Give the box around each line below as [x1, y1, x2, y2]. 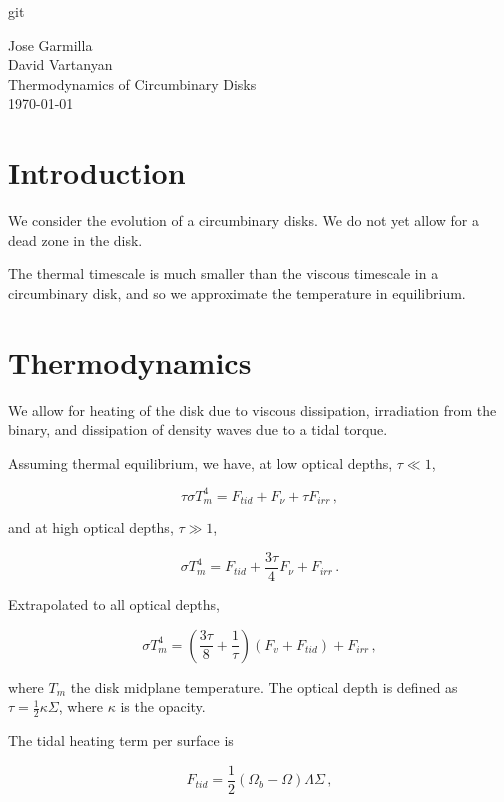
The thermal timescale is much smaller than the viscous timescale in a [8, 263, 439, 284]
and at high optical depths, [8, 517, 174, 538]
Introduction [8, 152, 186, 193]
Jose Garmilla [8, 34, 93, 55]
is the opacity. [120, 696, 206, 717]
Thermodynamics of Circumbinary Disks [8, 73, 257, 94]
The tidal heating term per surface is [8, 730, 234, 750]
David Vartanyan [8, 54, 113, 75]
